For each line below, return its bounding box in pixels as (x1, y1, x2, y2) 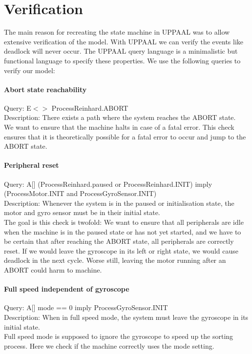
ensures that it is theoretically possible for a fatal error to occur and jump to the (4, 131, 246, 141)
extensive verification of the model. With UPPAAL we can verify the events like (4, 36, 244, 46)
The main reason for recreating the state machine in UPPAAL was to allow (4, 27, 230, 37)
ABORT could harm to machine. (4, 265, 102, 275)
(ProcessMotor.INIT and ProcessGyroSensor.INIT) (4, 188, 157, 198)
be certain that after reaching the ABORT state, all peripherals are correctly (4, 236, 234, 246)
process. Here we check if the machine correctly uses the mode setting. (4, 340, 214, 351)
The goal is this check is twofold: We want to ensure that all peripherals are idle (4, 217, 244, 227)
